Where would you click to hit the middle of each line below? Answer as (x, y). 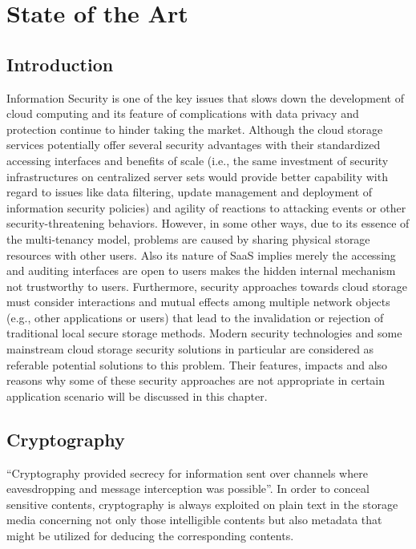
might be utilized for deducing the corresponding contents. (150, 536)
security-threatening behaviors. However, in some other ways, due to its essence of (208, 223)
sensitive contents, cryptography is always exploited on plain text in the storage (202, 504)
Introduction (60, 64)
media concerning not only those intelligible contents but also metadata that (194, 520)
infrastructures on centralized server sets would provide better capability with (197, 176)
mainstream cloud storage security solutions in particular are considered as (190, 349)
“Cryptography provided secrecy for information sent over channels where (187, 472)
